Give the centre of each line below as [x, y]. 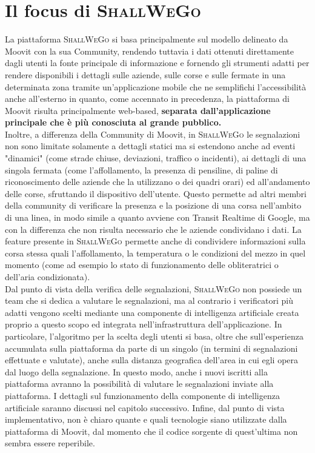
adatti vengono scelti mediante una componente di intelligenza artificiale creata [152, 312]
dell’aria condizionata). [48, 277]
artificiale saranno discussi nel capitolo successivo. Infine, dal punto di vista [145, 407]
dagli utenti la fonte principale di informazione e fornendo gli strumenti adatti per [157, 63]
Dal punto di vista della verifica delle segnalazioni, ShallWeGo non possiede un [154, 288]
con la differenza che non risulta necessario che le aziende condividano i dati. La [153, 229]
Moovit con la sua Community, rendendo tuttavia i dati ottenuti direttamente [149, 51]
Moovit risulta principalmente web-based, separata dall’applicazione [138, 110]
